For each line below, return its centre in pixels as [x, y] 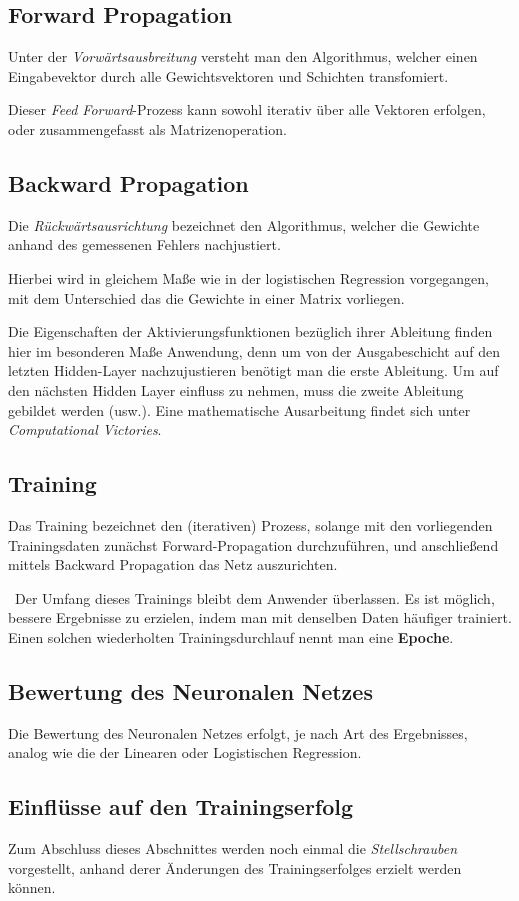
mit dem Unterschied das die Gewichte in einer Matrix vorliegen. [206, 297]
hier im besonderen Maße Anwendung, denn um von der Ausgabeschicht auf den [254, 350]
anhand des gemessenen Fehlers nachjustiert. [144, 244]
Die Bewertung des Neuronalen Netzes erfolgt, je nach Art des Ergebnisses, [238, 732]
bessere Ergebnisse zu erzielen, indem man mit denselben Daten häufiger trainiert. [260, 617]
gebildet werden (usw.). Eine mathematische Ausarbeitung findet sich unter [239, 409]
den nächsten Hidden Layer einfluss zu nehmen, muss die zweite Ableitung [236, 389]
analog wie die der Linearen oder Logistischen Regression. [185, 752]
